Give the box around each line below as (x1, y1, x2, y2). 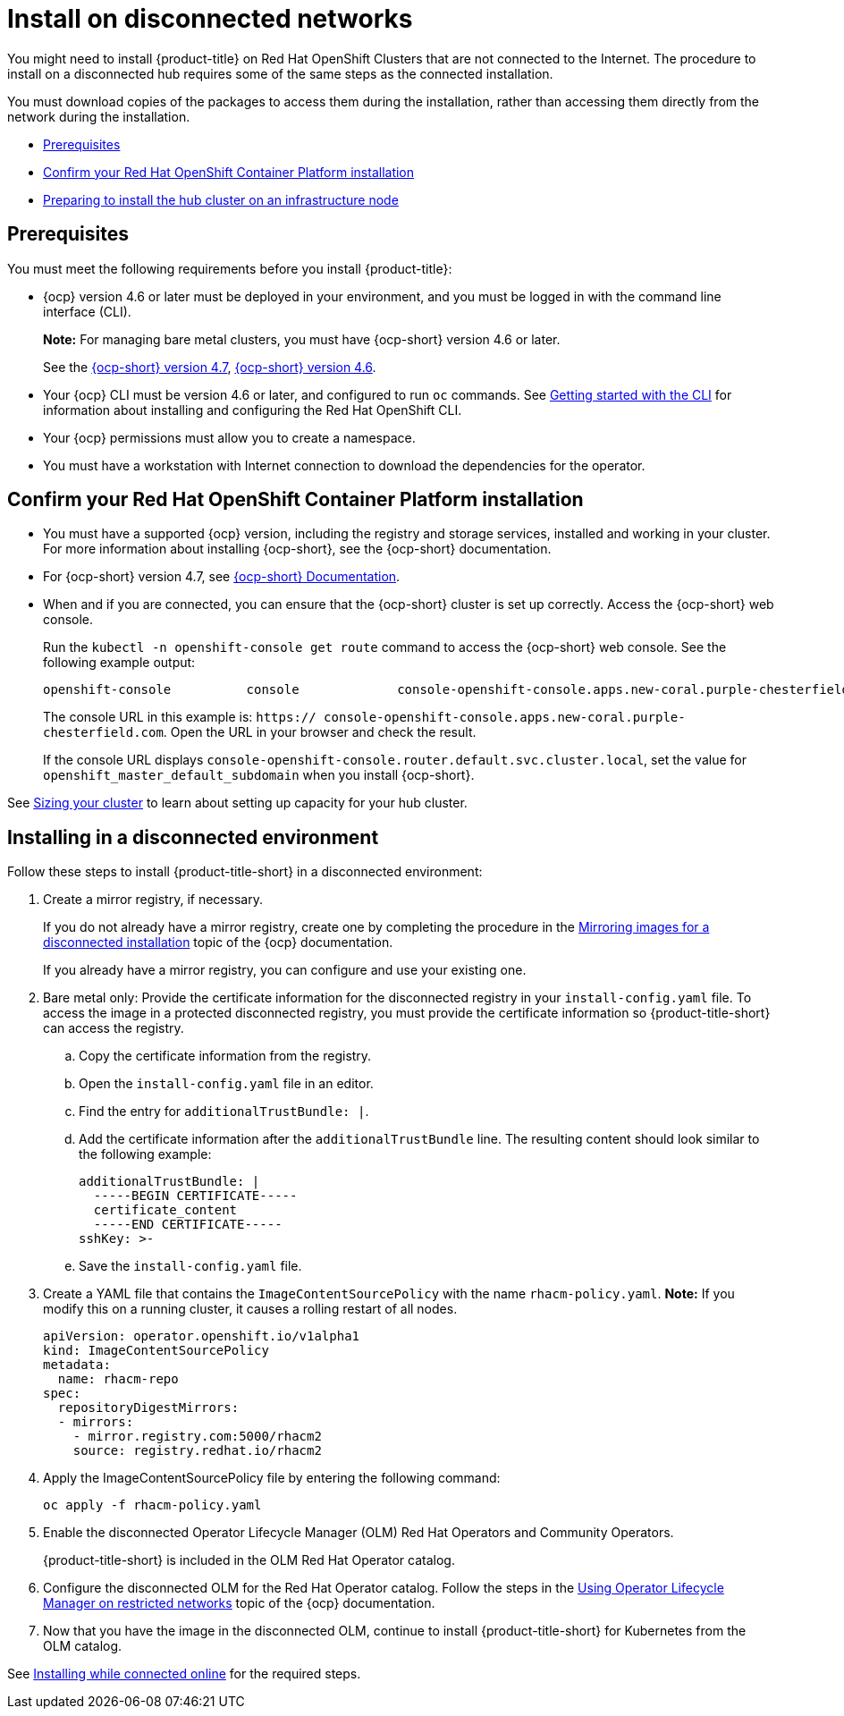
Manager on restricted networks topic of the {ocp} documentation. (43, 1595, 435, 1611)
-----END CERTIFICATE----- (93, 1217, 283, 1232)
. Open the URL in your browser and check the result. (163, 724, 477, 740)
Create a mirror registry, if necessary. (43, 892, 263, 908)
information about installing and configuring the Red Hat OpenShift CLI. (43, 402, 462, 418)
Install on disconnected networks (7, 4, 413, 34)
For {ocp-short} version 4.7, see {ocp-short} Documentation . (43, 569, 401, 585)
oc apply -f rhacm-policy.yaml (43, 1498, 262, 1513)
